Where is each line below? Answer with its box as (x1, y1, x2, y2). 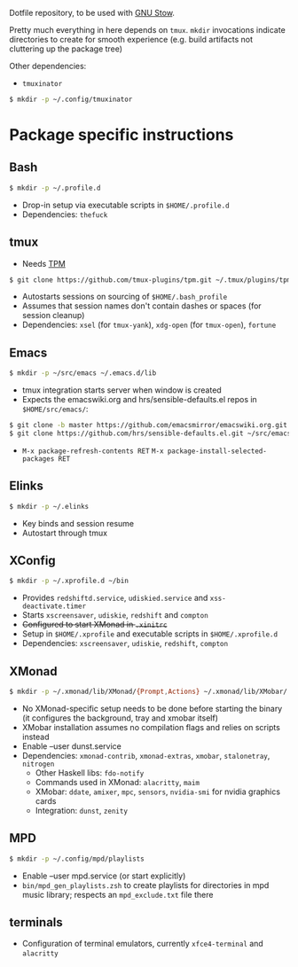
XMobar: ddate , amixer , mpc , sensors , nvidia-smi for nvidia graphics (35, 786, 281, 797)
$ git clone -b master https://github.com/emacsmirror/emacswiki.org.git (9, 421, 288, 430)
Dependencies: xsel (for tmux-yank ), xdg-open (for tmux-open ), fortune (21, 319, 277, 331)
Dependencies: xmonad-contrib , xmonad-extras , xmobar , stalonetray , (21, 750, 271, 760)
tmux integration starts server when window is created (21, 385, 222, 395)
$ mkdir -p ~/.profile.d (9, 183, 101, 192)
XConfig (9, 553, 56, 568)
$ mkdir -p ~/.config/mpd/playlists (9, 854, 145, 863)
